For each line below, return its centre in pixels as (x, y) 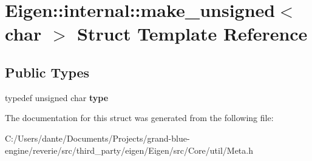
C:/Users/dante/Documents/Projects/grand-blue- (97, 138)
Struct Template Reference (192, 34)
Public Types (47, 72)
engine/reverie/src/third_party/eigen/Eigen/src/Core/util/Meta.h (129, 150)
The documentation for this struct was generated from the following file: (139, 118)
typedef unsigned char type (57, 97)
